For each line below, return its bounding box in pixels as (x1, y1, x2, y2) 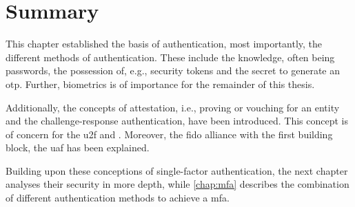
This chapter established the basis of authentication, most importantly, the (6, 36, 323, 51)
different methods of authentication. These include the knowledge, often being (6, 50, 335, 64)
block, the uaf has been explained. (6, 140, 150, 155)
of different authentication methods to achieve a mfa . (6, 190, 230, 205)
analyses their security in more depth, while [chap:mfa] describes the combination (6, 177, 349, 191)
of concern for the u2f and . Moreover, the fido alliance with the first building (6, 127, 333, 141)
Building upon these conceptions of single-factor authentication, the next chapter (6, 163, 348, 177)
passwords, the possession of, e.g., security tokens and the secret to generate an (6, 63, 341, 78)
